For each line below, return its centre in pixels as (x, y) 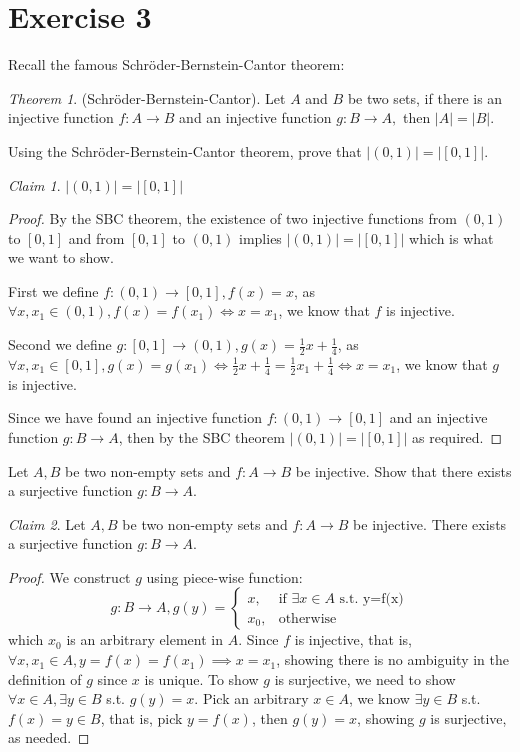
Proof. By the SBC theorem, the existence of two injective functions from (232, 218)
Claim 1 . (34, 184)
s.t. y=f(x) (371, 598)
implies (260, 237)
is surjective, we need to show (365, 678)
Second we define (60, 344)
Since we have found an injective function (135, 417)
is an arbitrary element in (144, 639)
